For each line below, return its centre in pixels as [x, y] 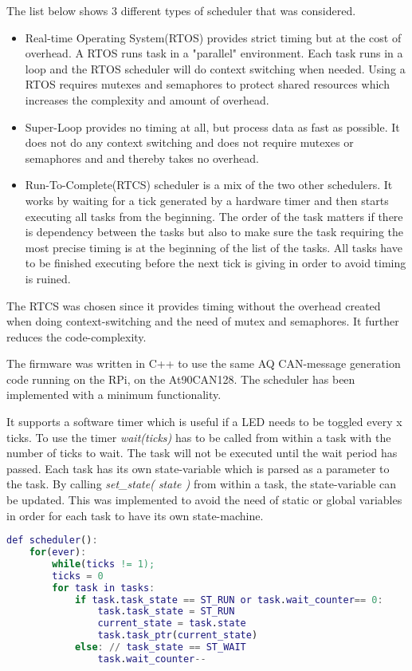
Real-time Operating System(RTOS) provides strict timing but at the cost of [213, 37]
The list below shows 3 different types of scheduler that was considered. [181, 10]
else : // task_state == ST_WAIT [160, 647]
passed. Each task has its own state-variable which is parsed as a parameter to [198, 468]
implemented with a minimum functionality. [114, 395]
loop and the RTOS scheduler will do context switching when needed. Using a [215, 68]
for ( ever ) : [58, 553]
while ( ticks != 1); [104, 564]
